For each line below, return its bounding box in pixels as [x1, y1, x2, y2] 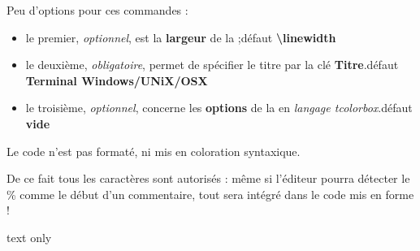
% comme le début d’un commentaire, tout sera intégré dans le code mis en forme [6, 185, 414, 202]
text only [6, 228, 52, 245]
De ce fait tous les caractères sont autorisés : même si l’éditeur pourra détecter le [6, 170, 410, 187]
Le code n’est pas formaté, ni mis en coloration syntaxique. [6, 142, 301, 159]
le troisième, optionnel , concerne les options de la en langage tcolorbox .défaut [25, 99, 413, 116]
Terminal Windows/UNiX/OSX [25, 71, 208, 89]
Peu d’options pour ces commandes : [6, 2, 188, 18]
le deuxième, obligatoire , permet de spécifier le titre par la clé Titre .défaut [25, 56, 399, 73]
